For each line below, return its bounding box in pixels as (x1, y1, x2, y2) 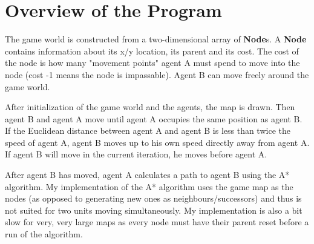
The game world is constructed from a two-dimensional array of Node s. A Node (5, 33, 307, 45)
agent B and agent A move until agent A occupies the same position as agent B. (5, 112, 303, 125)
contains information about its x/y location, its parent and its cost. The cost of (5, 44, 299, 57)
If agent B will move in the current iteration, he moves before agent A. (5, 148, 267, 160)
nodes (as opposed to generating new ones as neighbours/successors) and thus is (5, 192, 302, 205)
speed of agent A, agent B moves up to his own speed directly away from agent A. (5, 136, 310, 148)
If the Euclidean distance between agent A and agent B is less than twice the (5, 124, 290, 137)
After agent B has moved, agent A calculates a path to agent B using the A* (5, 168, 290, 181)
